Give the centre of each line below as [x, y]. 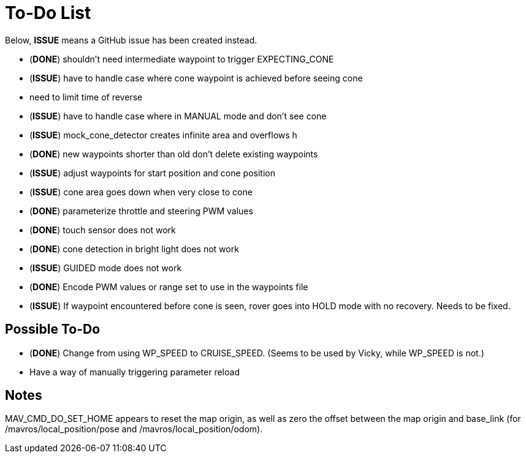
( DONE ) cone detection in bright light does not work [134, 249]
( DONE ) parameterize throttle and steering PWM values [141, 211]
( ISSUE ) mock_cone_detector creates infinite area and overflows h [163, 135]
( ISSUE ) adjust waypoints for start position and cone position [152, 173]
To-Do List [48, 13]
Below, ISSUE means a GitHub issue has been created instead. [131, 40]
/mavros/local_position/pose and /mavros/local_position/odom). [134, 429]
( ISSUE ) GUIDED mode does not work [106, 268]
